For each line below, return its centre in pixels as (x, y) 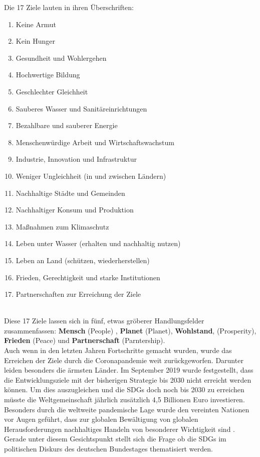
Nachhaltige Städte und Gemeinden (70, 193)
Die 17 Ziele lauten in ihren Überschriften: (69, 7)
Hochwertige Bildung (48, 75)
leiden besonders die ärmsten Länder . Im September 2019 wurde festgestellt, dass (129, 370)
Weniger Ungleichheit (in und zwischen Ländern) (91, 176)
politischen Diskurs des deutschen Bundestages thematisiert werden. (108, 448)
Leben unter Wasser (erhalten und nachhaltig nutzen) (98, 243)
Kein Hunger (36, 41)
